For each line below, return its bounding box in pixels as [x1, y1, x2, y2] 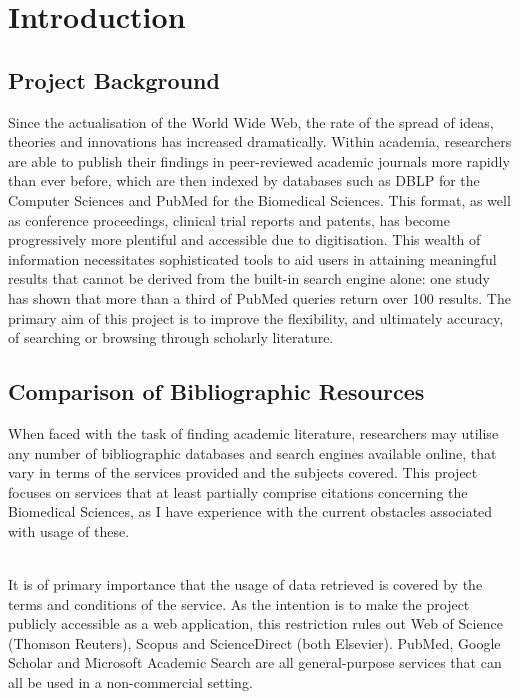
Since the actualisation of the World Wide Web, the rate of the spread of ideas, [8, 111, 494, 132]
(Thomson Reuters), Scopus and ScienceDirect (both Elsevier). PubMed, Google [8, 632, 501, 653]
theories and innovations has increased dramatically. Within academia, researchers [8, 131, 512, 152]
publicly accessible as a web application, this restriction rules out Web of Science [8, 613, 503, 634]
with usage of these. [8, 520, 130, 541]
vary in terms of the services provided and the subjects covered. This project [8, 462, 478, 483]
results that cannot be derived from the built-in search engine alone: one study [8, 268, 490, 289]
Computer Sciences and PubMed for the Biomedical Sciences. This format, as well [8, 189, 511, 210]
